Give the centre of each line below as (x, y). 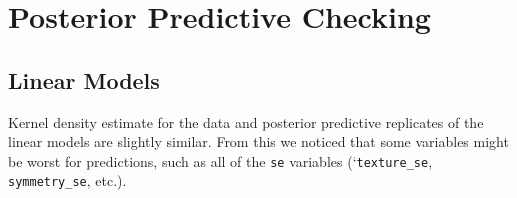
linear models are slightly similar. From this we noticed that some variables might (258, 141)
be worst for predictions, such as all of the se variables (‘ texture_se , (220, 160)
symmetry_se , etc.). (67, 180)
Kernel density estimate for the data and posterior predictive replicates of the (246, 121)
